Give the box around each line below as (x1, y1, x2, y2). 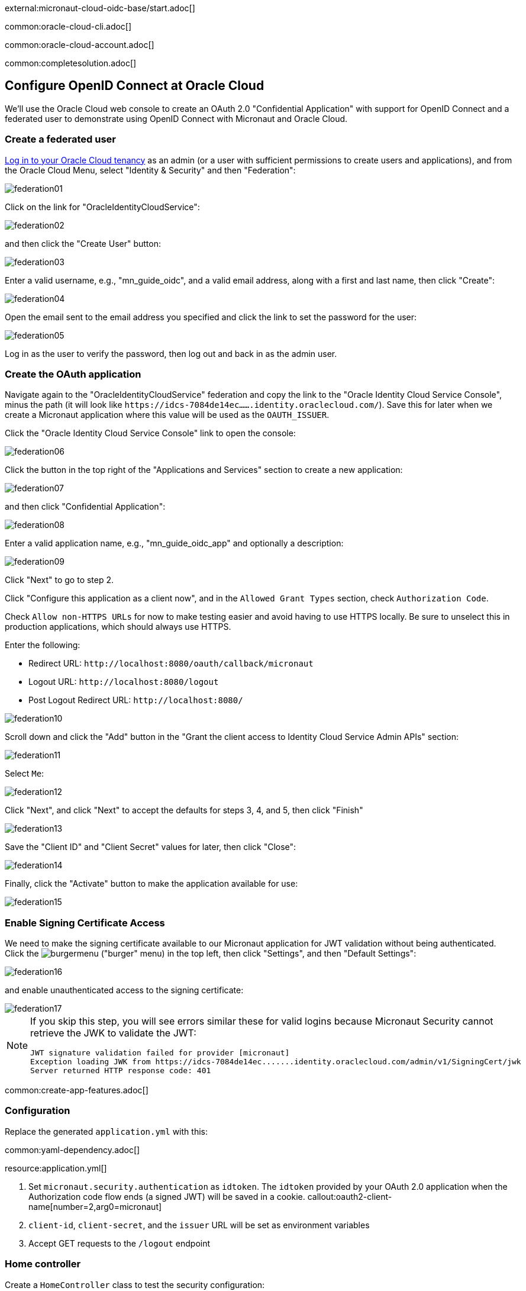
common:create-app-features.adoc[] (5, 1085, 149, 1096)
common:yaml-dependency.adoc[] (5, 1144, 140, 1155)
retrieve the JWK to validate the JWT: (30, 1027, 196, 1039)
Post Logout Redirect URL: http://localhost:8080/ (28, 695, 243, 706)
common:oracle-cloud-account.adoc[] (5, 40, 154, 50)
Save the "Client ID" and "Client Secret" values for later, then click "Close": (5, 842, 296, 852)
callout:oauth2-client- (307, 1191, 392, 1202)
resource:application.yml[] (5, 1163, 107, 1173)
